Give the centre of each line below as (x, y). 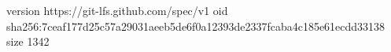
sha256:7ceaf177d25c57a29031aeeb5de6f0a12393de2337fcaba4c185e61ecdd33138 (196, 26)
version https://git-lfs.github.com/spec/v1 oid (117, 10)
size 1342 (28, 41)
